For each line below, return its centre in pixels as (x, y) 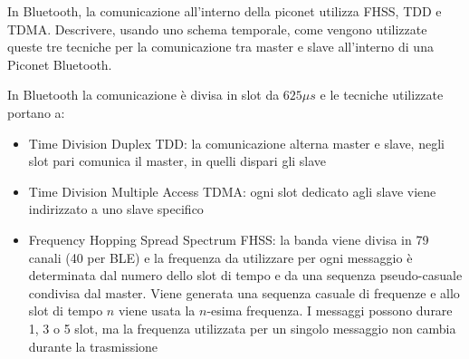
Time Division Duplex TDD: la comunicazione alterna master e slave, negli (236, 143)
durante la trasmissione (93, 346)
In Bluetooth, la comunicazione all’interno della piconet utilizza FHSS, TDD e (225, 11)
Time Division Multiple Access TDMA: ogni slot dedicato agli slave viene (232, 191)
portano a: (36, 112)
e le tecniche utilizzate (382, 95)
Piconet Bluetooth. (60, 64)
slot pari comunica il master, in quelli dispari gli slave (177, 161)
